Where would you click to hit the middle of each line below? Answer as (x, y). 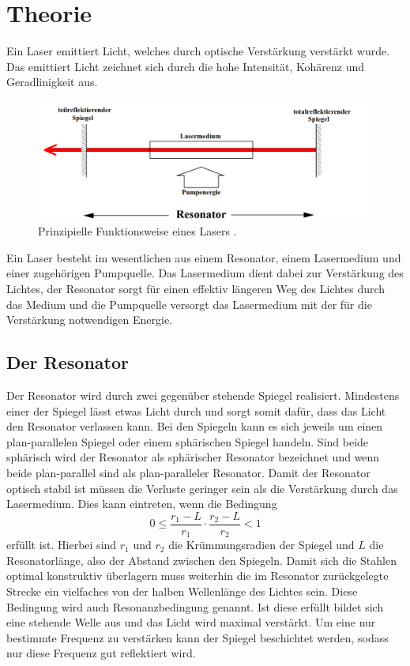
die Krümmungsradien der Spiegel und (261, 545)
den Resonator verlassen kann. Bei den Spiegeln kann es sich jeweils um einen (195, 426)
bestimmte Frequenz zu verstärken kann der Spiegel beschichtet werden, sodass (197, 637)
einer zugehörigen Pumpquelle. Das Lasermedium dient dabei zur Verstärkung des (205, 273)
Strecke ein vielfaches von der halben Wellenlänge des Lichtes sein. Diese (182, 591)
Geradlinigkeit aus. (52, 82)
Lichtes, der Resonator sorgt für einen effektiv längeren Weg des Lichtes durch (196, 288)
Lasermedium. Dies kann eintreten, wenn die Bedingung (142, 504)
